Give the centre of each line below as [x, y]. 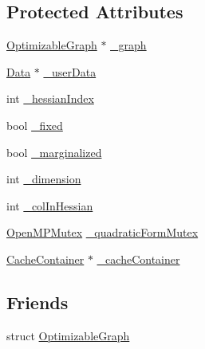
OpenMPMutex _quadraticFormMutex [102, 232]
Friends [37, 302]
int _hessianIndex [50, 98]
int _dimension [44, 179]
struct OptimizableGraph [68, 335]
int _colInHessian [50, 205]
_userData [70, 71]
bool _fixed [35, 125]
